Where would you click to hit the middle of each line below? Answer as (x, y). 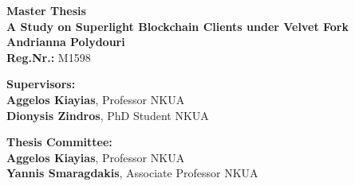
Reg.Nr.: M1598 (49, 57)
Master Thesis (46, 10)
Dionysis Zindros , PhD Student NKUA (108, 115)
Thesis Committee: (59, 142)
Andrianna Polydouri (66, 42)
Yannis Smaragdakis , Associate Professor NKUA (132, 173)
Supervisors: (41, 84)
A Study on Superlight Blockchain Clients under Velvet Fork (177, 26)
